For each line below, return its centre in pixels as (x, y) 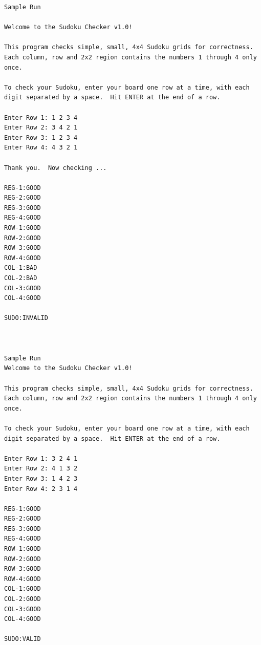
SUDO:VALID (23, 639)
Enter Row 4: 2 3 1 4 (41, 489)
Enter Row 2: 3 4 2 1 (41, 128)
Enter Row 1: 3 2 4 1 (41, 458)
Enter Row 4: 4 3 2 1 (41, 148)
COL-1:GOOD (23, 589)
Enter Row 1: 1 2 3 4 (41, 117)
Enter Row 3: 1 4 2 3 (41, 478)
